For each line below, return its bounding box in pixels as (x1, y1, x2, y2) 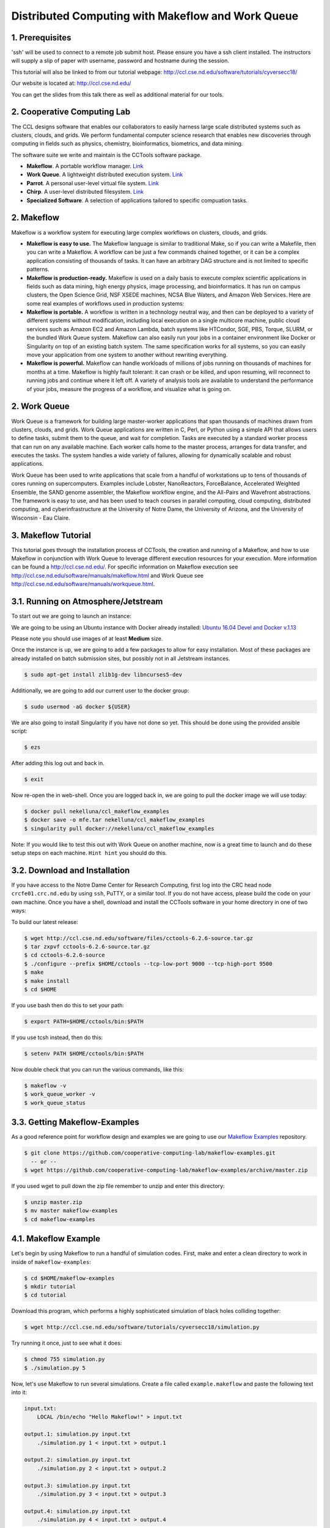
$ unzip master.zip (24, 1199, 82, 1205)
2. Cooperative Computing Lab (11, 107, 131, 117)
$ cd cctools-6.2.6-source (24, 952, 105, 959)
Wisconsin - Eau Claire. (11, 514, 70, 521)
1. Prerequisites (11, 32, 71, 43)
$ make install (24, 977, 70, 984)
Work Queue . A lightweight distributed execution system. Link (26, 171, 183, 178)
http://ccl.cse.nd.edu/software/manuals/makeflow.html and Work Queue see (11, 571, 204, 579)
